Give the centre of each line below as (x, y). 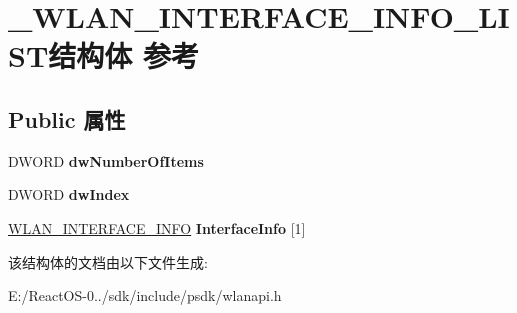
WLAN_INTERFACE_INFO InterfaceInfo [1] (157, 227)
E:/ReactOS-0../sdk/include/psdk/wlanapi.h (145, 295)
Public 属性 (67, 118)
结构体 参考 (124, 55)
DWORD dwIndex (69, 194)
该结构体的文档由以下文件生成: (108, 261)
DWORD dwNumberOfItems (106, 160)
